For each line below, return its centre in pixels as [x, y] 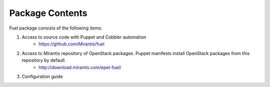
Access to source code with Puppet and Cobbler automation [84, 37]
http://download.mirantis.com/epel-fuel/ [80, 67]
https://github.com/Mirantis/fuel [71, 44]
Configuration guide [42, 76]
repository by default [43, 60]
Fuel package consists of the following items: [56, 28]
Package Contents [48, 13]
